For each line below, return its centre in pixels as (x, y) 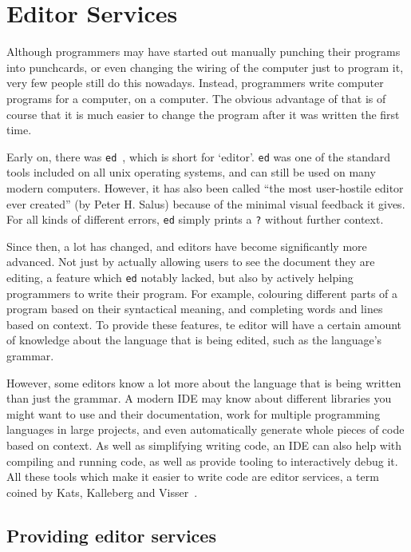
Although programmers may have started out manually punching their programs (204, 52)
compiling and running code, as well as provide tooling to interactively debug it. (202, 461)
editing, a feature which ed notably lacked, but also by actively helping (180, 277)
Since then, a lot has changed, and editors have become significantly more (187, 246)
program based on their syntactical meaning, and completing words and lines (195, 309)
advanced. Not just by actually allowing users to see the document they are (191, 262)
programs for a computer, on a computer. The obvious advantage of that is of (196, 98)
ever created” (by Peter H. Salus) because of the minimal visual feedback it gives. (206, 203)
